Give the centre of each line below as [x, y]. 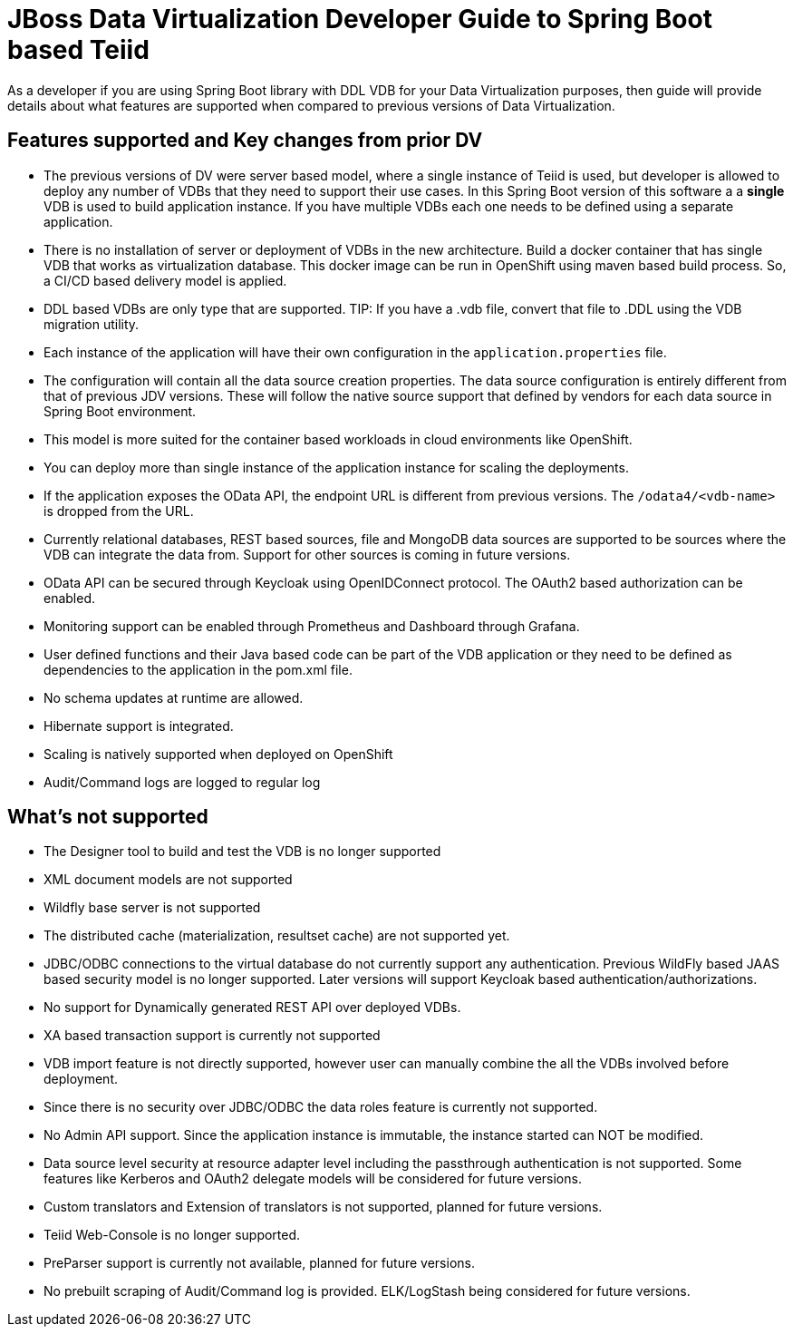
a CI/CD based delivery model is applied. [165, 280]
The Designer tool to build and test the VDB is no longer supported [242, 852]
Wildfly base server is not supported [152, 908]
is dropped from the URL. [119, 511]
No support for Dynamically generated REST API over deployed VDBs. [252, 1008]
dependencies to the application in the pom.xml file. [198, 669]
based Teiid [78, 50]
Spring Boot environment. [120, 411]
